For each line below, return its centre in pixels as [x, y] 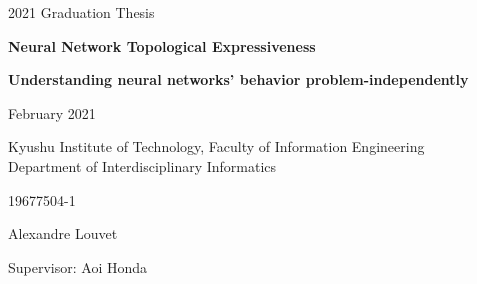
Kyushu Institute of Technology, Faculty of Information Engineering [216, 146]
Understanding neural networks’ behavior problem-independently [238, 79]
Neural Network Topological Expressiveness [162, 45]
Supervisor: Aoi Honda [78, 266]
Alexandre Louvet [63, 233]
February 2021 [52, 112]
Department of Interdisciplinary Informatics [142, 165]
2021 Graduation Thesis [81, 12]
